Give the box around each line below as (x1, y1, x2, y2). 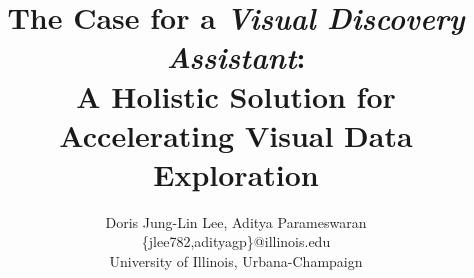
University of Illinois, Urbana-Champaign (109, 251, 363, 272)
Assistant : (166, 36, 306, 78)
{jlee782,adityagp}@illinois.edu (141, 231, 331, 252)
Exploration (153, 153, 319, 194)
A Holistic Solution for (76, 75, 396, 116)
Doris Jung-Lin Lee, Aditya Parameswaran (105, 211, 367, 232)
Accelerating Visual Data (59, 114, 413, 155)
